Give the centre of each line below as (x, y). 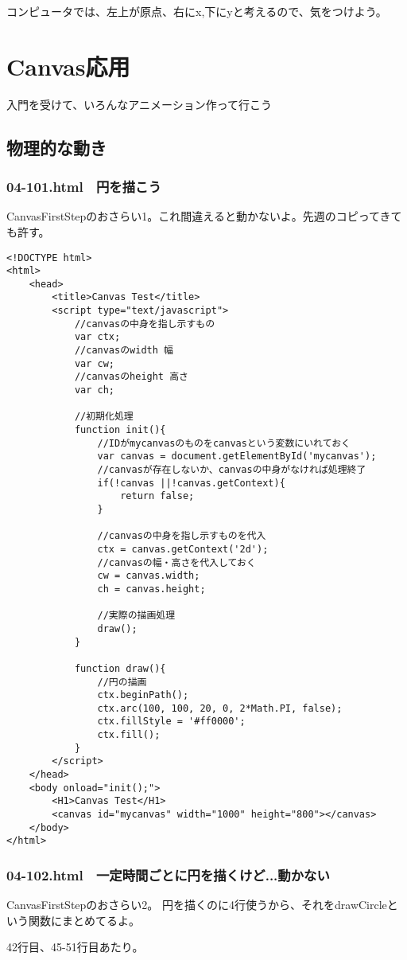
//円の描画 (122, 682)
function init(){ (120, 430)
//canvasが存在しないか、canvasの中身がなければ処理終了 (232, 470)
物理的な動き (56, 147)
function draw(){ (120, 668)
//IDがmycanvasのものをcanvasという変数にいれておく (224, 443)
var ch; (95, 390)
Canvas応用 (68, 66)
